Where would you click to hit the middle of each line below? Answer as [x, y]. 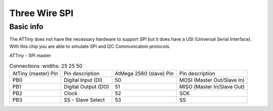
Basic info [27, 27]
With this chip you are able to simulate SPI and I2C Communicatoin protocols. [90, 46]
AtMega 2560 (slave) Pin [144, 73]
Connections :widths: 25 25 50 [46, 66]
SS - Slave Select [84, 99]
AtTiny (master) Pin [35, 73]
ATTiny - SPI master [30, 56]
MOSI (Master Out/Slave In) [212, 80]
